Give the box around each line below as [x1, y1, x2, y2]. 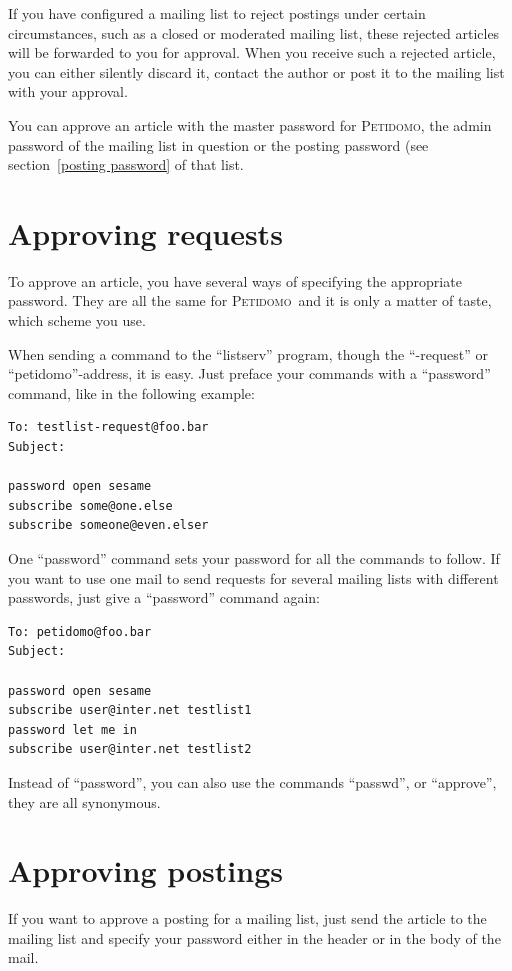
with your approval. [8, 81, 128, 102]
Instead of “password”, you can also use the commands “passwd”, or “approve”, [8, 771, 497, 792]
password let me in [8, 722, 137, 737]
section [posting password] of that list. [8, 154, 244, 175]
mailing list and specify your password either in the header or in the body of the [8, 927, 501, 948]
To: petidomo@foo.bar [8, 624, 152, 639]
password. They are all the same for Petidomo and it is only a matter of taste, [8, 290, 492, 311]
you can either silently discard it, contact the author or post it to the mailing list [8, 61, 505, 82]
